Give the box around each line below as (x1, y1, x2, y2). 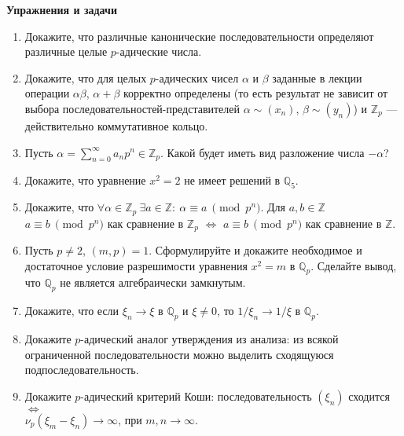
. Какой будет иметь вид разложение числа (160, 144, 365, 160)
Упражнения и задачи (6, 2, 118, 17)
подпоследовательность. (24, 361, 139, 378)
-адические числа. (116, 43, 202, 60)
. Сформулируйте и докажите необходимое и (149, 242, 362, 258)
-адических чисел (155, 69, 239, 86)
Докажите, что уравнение (24, 172, 146, 189)
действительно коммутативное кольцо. (24, 117, 208, 134)
